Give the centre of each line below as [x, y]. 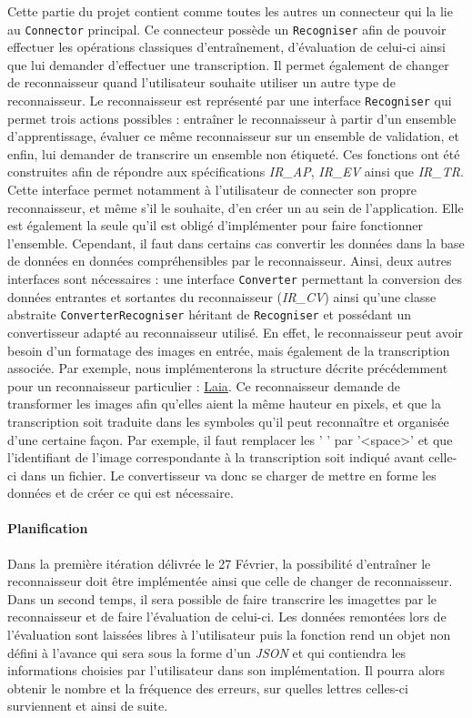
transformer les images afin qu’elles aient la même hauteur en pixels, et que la [224, 404]
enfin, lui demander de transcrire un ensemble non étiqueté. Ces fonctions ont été [234, 153]
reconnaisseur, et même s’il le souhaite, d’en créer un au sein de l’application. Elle [236, 207]
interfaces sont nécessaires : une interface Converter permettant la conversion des [235, 279]
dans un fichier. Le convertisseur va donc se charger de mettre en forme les [228, 475]
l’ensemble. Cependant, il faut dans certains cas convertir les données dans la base [236, 243]
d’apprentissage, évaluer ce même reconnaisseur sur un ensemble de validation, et [233, 136]
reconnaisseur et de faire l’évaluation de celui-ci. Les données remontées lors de [227, 617]
